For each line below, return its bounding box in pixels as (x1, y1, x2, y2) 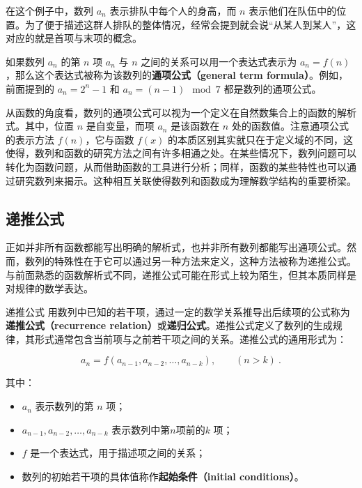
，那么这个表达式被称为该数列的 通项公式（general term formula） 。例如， (6, 68, 348, 82)
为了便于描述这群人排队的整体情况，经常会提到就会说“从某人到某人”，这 (24, 17, 356, 31)
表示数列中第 (111, 422, 171, 436)
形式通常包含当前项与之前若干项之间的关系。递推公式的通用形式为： (34, 331, 347, 346)
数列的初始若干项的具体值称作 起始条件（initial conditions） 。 (22, 468, 304, 483)
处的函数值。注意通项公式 (231, 119, 349, 133)
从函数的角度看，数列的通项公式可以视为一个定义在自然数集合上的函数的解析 (6, 105, 356, 119)
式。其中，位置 (6, 119, 74, 133)
